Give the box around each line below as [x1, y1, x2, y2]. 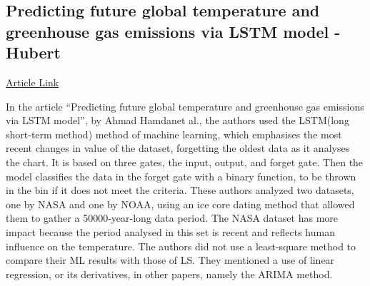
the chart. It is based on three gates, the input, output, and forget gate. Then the [6, 154, 364, 169]
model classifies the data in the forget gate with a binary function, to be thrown [6, 168, 356, 183]
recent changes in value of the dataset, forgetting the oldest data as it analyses [6, 141, 350, 155]
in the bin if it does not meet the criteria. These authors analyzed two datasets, [6, 183, 354, 198]
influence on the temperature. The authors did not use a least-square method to [6, 238, 356, 253]
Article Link [6, 74, 59, 89]
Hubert [6, 41, 61, 63]
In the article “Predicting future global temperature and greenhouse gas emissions [6, 98, 364, 113]
